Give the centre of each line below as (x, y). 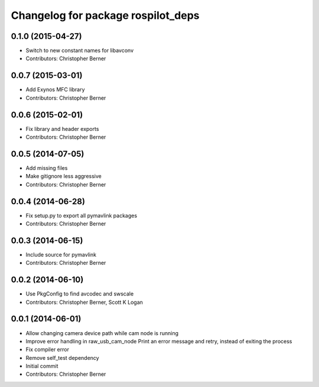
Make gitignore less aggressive (64, 176)
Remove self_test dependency (63, 358)
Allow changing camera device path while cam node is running (102, 333)
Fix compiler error (47, 350)
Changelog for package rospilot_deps (105, 15)
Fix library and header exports (62, 129)
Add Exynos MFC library (55, 90)
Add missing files (47, 168)
